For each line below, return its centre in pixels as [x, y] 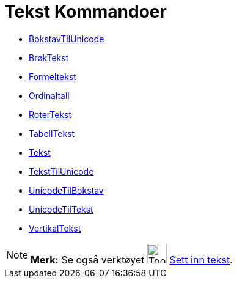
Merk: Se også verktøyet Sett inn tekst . [132, 259]
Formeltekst [53, 76]
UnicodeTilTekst [61, 209]
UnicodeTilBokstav [66, 190]
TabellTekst [52, 133]
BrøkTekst [49, 57]
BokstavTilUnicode [67, 39]
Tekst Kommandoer [86, 12]
